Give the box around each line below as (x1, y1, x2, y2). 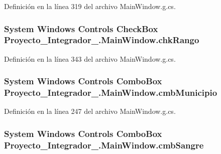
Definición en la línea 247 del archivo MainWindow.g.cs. (4, 106, 176, 116)
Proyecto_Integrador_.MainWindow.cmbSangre (4, 138, 204, 151)
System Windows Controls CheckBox (4, 22, 158, 35)
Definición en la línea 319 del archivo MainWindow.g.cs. (4, 1, 176, 11)
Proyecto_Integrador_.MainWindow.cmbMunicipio (4, 86, 217, 99)
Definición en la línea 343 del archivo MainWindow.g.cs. (4, 53, 176, 64)
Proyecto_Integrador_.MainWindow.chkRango (4, 34, 199, 46)
